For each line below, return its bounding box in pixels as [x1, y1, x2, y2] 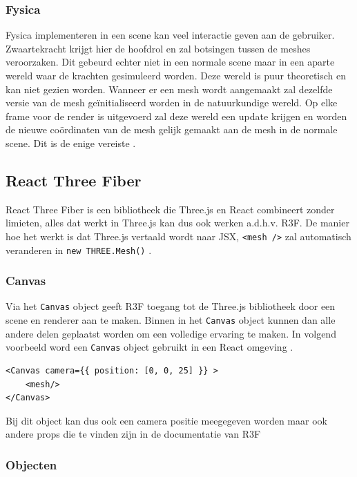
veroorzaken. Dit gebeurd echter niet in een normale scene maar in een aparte [6, 55, 335, 69]
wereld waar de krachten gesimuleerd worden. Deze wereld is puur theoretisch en [6, 68, 347, 82]
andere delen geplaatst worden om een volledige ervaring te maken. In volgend [6, 326, 336, 340]
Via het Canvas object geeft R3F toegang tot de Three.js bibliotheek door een [6, 299, 336, 313]
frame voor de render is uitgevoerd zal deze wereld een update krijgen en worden [6, 108, 347, 123]
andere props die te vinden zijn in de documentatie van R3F [6, 427, 261, 441]
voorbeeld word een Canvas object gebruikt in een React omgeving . [6, 340, 293, 354]
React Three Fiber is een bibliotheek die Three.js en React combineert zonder [6, 202, 335, 216]
